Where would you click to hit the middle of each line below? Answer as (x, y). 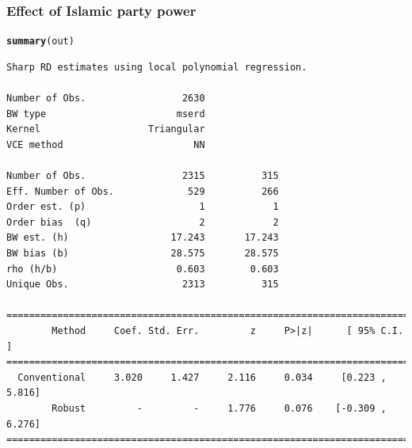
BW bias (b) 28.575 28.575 (143, 253)
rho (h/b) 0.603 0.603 (143, 269)
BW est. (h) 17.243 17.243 (143, 238)
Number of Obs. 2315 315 (143, 176)
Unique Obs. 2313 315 (143, 285)
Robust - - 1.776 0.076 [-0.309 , (219, 408)
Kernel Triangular (106, 129)
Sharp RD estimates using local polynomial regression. (157, 67)
